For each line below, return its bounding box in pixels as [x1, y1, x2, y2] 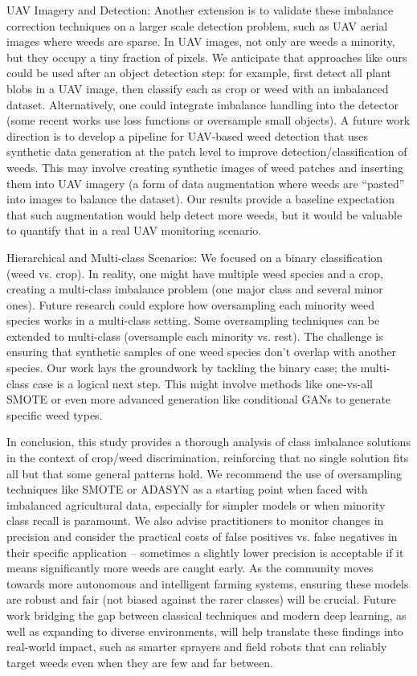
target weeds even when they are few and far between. [6, 653, 273, 670]
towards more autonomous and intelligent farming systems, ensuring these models [6, 575, 409, 592]
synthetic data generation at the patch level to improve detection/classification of [6, 143, 407, 160]
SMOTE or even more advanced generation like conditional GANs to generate [6, 391, 391, 408]
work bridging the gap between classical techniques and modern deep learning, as [6, 606, 407, 623]
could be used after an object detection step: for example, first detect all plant [6, 64, 392, 81]
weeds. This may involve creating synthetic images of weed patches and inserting [6, 158, 403, 175]
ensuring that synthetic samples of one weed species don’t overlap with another [6, 343, 397, 360]
